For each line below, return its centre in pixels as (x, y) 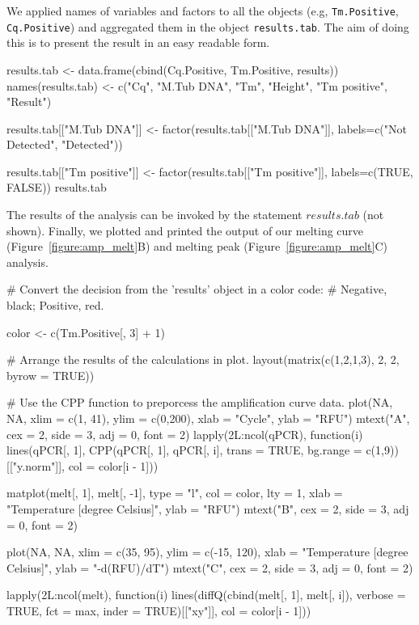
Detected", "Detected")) (65, 144)
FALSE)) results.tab (57, 187)
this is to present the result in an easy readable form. (138, 42)
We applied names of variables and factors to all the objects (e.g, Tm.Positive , (203, 11)
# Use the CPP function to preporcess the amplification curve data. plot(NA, (200, 402)
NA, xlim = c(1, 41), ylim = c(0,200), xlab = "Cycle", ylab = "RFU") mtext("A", (208, 418)
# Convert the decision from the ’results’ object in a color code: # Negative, (197, 289)
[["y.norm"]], (36, 465)
